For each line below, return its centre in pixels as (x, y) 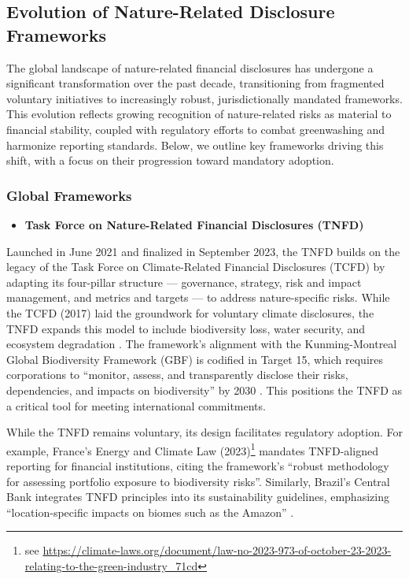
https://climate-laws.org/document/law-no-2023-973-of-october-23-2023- (217, 550)
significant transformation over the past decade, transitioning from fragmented (195, 83)
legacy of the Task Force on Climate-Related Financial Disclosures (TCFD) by (196, 267)
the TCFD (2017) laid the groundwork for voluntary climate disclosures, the (190, 312)
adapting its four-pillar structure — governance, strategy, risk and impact (184, 282)
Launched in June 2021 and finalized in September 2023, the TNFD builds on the (203, 251)
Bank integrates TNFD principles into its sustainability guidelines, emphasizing (198, 497)
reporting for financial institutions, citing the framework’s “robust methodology (198, 465)
